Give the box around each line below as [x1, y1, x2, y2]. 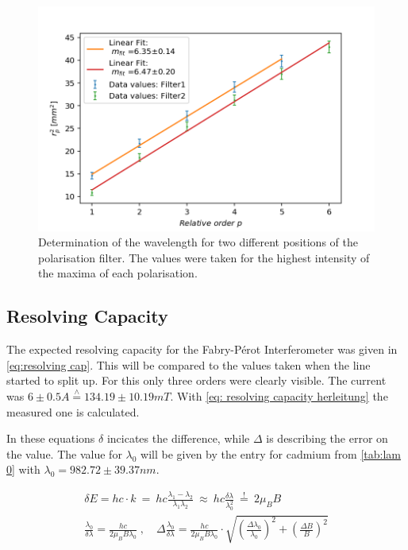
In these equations [6, 430, 95, 447]
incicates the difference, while [106, 430, 250, 447]
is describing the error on [266, 430, 388, 447]
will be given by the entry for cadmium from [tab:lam [140, 445, 402, 462]
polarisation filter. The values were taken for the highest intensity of [38, 249, 370, 265]
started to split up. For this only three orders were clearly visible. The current [6, 372, 387, 389]
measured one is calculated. [6, 403, 140, 420]
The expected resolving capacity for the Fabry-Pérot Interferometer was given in [6, 341, 398, 358]
